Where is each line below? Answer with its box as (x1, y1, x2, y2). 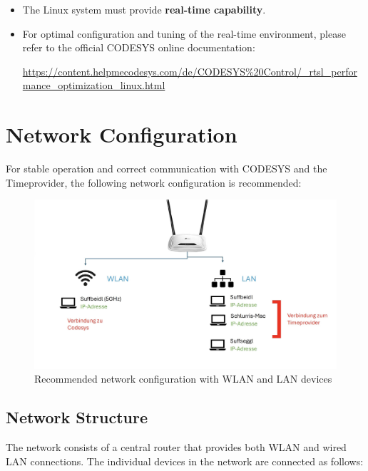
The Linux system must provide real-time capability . (22, 2, 266, 16)
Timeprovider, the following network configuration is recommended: (6, 175, 302, 190)
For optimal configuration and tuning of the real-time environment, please (22, 26, 346, 41)
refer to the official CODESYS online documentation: (22, 40, 255, 55)
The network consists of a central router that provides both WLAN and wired (6, 439, 347, 454)
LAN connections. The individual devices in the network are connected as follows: (6, 453, 364, 468)
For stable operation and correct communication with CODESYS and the (6, 161, 327, 176)
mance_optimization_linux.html (22, 78, 165, 93)
